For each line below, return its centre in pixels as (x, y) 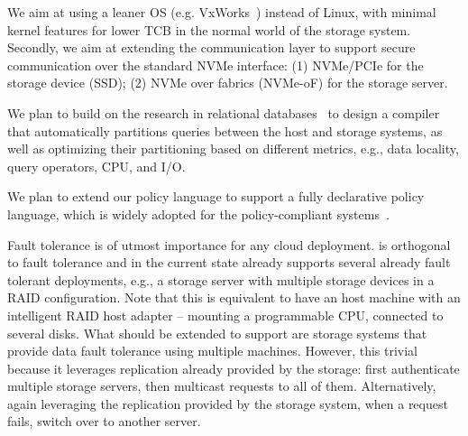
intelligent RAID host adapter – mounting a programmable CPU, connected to (225, 315)
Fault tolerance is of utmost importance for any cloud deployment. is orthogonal (229, 244)
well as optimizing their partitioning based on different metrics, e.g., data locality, (233, 148)
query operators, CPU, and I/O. (96, 166)
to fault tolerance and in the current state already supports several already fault (229, 262)
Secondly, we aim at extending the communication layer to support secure (211, 47)
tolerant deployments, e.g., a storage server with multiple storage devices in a (221, 279)
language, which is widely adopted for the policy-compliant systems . (198, 213)
